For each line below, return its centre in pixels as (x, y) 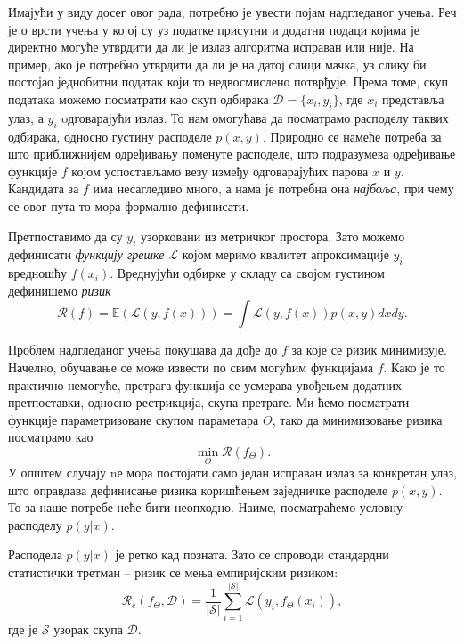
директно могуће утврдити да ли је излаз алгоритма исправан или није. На (211, 47)
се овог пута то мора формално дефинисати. (129, 205)
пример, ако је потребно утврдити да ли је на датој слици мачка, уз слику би (217, 64)
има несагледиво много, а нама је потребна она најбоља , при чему (273, 188)
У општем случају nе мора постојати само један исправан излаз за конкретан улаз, (232, 473)
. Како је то (414, 367)
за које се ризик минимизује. (369, 350)
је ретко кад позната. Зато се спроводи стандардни (252, 554)
